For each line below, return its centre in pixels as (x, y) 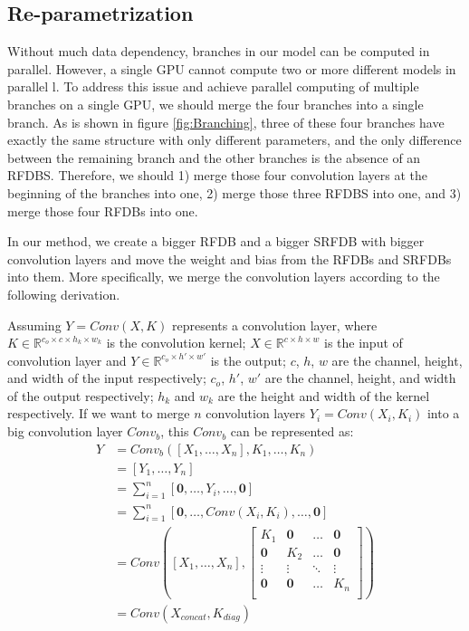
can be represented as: (292, 431)
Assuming (34, 325)
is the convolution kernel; (176, 343)
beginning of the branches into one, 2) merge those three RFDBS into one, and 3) (234, 192)
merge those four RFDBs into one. (103, 210)
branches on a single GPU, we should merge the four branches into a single (215, 104)
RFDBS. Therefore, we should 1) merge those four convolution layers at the (217, 175)
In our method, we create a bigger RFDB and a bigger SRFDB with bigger (216, 241)
